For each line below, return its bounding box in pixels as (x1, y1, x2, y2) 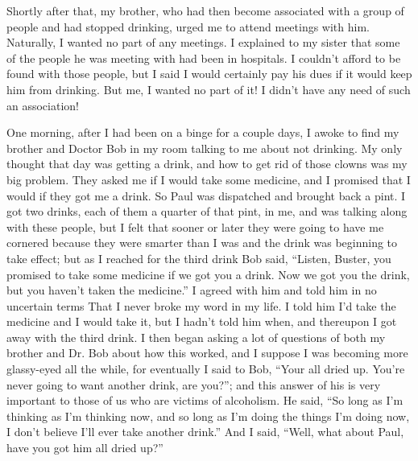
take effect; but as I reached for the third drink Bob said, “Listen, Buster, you (6, 249, 391, 266)
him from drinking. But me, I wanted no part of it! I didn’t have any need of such (6, 80, 411, 97)
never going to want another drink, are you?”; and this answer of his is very (6, 376, 381, 393)
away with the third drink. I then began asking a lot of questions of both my (6, 328, 386, 345)
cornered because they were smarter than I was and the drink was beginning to (6, 234, 398, 251)
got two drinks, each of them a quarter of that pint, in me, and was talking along (6, 203, 408, 220)
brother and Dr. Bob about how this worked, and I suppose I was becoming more (6, 344, 408, 361)
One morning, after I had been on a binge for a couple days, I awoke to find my (6, 124, 399, 141)
